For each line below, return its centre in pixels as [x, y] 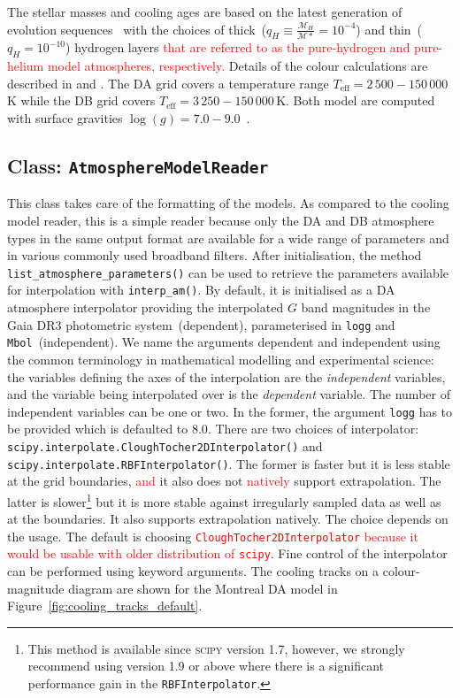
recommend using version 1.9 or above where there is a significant [206, 666]
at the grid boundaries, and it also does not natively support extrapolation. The [224, 481]
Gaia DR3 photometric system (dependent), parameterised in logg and [201, 324]
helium [26, 66]
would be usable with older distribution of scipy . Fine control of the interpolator [227, 553]
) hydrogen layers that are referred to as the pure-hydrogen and [238, 47]
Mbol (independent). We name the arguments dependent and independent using [224, 342]
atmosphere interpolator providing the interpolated [146, 307]
